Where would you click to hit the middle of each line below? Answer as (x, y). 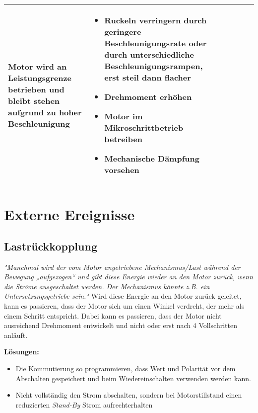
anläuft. (16, 335)
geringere (123, 32)
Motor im (124, 116)
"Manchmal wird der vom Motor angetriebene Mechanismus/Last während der (122, 267)
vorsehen (122, 170)
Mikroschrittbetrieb (144, 127)
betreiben (124, 139)
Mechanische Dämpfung (152, 158)
